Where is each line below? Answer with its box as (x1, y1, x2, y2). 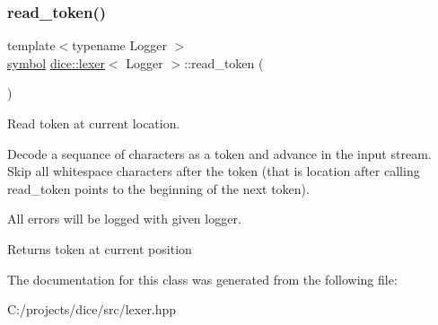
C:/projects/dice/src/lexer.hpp (7, 300, 177, 319)
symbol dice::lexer (7, 53, 106, 72)
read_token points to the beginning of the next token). (7, 179, 310, 198)
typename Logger (72, 36, 167, 55)
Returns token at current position (7, 239, 192, 258)
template (7, 36, 56, 55)
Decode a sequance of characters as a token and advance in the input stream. (7, 144, 432, 162)
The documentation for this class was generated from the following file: (7, 269, 398, 288)
